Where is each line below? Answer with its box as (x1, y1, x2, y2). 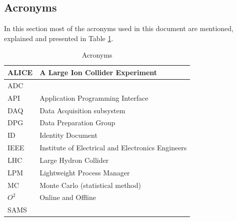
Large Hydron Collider (39, 154, 109, 165)
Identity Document (39, 130, 97, 140)
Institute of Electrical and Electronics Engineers (39, 142, 187, 153)
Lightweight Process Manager (39, 167, 130, 177)
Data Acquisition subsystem (39, 105, 125, 115)
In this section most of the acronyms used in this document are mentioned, (4, 23, 234, 34)
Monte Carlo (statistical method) (39, 179, 141, 190)
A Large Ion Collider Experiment (39, 67, 157, 77)
